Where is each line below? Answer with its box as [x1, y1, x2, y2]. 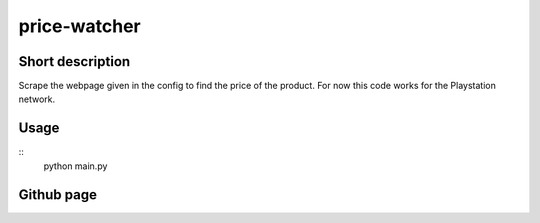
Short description [18, 53, 131, 70]
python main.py [43, 160, 108, 172]
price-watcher [18, 15, 141, 37]
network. [18, 93, 56, 105]
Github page [18, 186, 97, 203]
